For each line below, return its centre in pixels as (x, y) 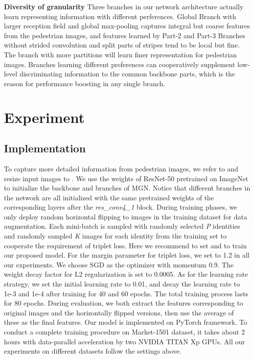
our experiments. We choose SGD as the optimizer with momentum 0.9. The (119, 264)
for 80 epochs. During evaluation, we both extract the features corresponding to (124, 303)
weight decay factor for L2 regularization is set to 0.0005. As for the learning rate (126, 274)
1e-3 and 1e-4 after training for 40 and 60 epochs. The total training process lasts (126, 293)
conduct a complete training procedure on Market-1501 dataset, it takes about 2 (125, 332)
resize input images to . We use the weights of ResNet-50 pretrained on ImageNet (126, 178)
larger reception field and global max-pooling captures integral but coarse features (127, 26)
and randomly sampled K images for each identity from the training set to (115, 236)
